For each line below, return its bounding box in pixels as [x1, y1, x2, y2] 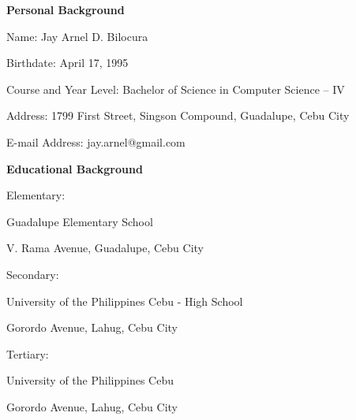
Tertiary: [6, 345, 49, 362]
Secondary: [6, 266, 59, 282]
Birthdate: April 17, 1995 [6, 54, 129, 71]
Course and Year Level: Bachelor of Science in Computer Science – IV [6, 80, 345, 97]
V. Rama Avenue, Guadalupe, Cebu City [6, 240, 204, 256]
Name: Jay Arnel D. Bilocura [6, 28, 148, 44]
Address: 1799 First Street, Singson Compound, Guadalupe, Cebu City [6, 107, 350, 124]
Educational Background [6, 160, 143, 177]
